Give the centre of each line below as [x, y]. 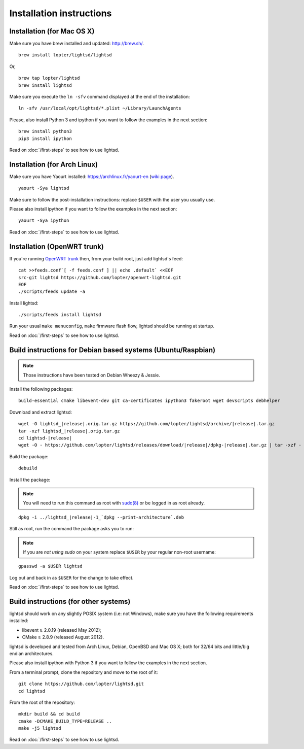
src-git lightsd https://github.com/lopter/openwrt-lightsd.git [100, 277]
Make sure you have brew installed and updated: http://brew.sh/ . [77, 44]
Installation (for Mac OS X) [52, 31]
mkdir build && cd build [49, 714]
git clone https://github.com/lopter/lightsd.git [81, 684]
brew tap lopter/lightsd [49, 78]
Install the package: [30, 480]
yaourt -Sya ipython [44, 220]
